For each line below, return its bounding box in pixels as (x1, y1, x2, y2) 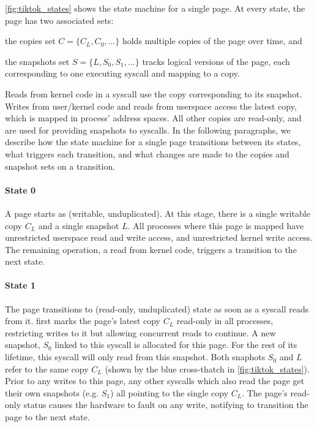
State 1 (5, 279, 36, 292)
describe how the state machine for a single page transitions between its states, (5, 135, 301, 148)
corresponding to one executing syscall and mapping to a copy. (5, 67, 240, 80)
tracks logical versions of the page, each (142, 55, 290, 67)
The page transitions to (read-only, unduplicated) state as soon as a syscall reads (5, 302, 309, 315)
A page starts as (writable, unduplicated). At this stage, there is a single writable (5, 206, 310, 219)
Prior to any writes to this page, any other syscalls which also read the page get (5, 374, 305, 387)
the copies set (5, 34, 56, 47)
